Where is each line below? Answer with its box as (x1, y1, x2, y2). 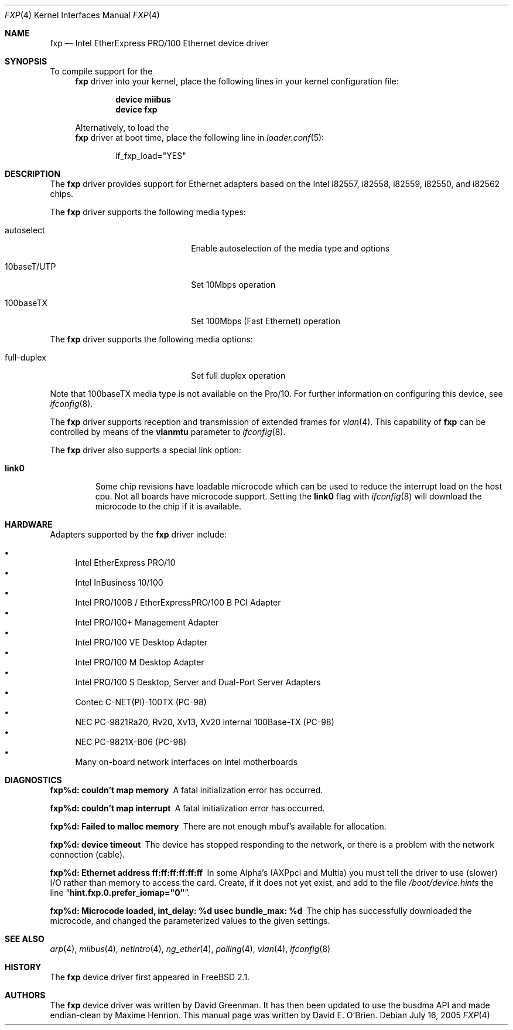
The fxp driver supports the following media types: (50, 207, 246, 217)
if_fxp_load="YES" (115, 151, 186, 161)
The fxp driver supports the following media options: (50, 334, 253, 344)
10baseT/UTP (5, 261, 56, 271)
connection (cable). (50, 849, 125, 859)
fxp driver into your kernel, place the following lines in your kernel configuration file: (75, 76, 399, 86)
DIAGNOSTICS (5, 775, 62, 785)
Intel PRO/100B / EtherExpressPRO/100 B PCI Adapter (75, 597, 281, 607)
